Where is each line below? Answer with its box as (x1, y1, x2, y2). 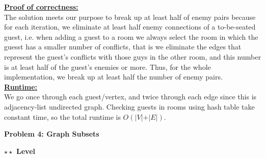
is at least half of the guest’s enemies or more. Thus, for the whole (4, 61, 211, 72)
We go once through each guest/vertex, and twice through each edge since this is (4, 91, 257, 102)
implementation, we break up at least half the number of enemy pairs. (4, 71, 223, 82)
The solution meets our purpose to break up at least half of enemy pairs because (4, 11, 256, 22)
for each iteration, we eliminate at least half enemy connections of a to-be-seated (4, 21, 256, 32)
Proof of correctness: (4, 2, 78, 12)
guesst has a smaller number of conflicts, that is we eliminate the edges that (4, 41, 242, 52)
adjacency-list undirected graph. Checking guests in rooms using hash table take (4, 101, 255, 112)
